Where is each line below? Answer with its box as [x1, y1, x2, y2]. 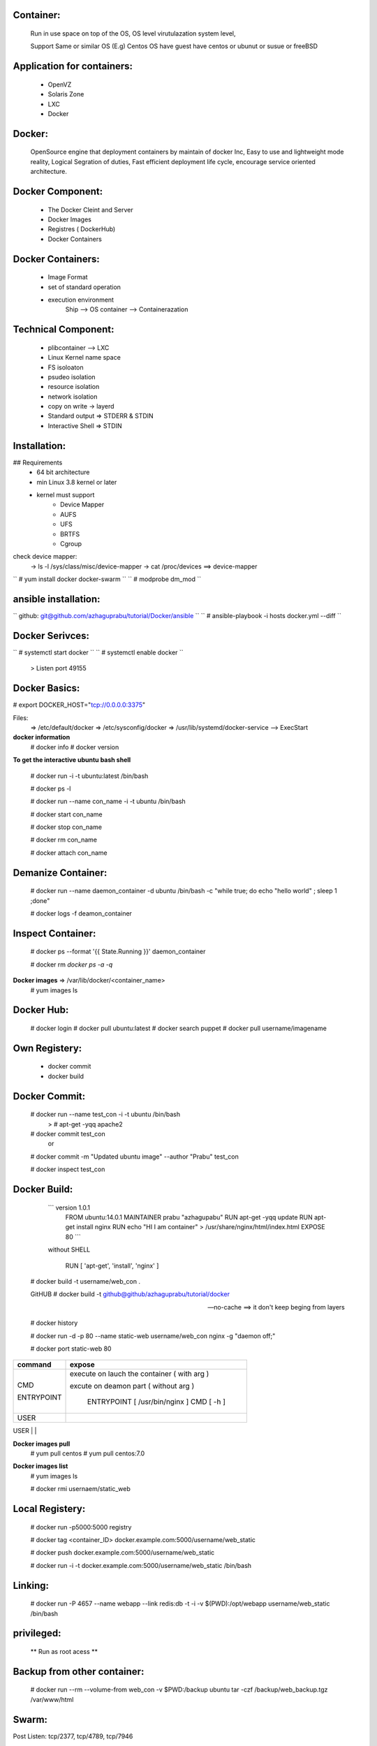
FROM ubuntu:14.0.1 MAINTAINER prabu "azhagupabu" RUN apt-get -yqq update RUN [65, 1212, 313, 1222]
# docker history [30, 1319, 78, 1327]
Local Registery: [13, 1503, 86, 1515]
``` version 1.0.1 [47, 1203, 91, 1212]
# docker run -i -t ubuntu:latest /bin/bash [30, 772, 149, 780]
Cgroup [60, 539, 82, 548]
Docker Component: [13, 185, 103, 197]
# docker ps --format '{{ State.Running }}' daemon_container [30, 947, 206, 956]
